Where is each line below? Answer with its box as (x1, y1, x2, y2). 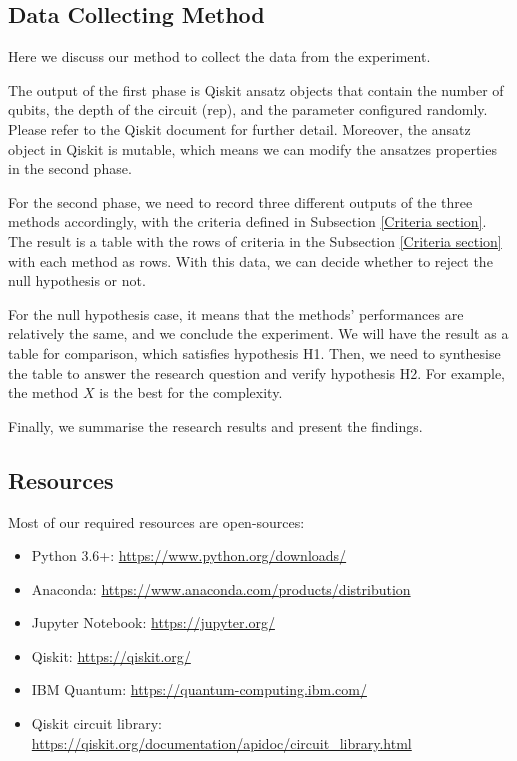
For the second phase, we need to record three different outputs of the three (8, 191, 473, 212)
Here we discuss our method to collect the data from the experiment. (8, 46, 431, 67)
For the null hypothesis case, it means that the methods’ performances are (8, 303, 464, 324)
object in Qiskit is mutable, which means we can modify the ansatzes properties (8, 138, 497, 159)
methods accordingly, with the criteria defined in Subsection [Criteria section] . (8, 211, 487, 232)
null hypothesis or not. (8, 270, 146, 291)
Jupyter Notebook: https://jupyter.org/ (31, 612, 275, 633)
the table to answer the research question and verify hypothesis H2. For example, (8, 362, 505, 383)
